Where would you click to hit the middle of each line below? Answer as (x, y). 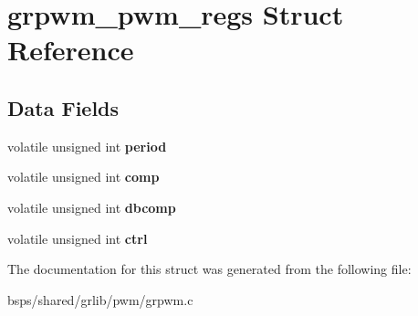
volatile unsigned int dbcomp (92, 207)
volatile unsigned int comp (84, 177)
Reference (71, 50)
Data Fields (63, 107)
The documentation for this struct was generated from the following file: (209, 269)
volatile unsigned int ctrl (78, 238)
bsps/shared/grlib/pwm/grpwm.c (100, 299)
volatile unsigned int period (87, 146)
